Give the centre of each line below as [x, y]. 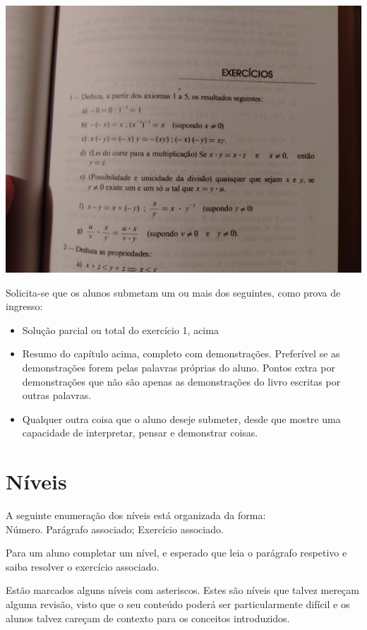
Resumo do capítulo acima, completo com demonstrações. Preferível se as [181, 353]
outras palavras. [57, 395]
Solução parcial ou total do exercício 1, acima [120, 329]
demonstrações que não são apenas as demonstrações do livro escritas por [181, 381]
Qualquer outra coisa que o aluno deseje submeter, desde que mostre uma [181, 418]
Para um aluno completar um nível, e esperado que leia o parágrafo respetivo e [176, 553]
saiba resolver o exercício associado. [83, 566]
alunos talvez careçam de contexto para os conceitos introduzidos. [148, 618]
